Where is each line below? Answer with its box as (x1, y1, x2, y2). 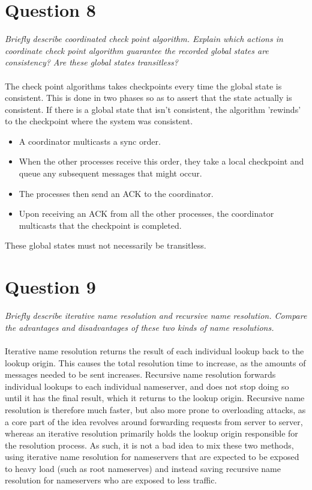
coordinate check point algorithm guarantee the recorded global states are (5, 44, 269, 56)
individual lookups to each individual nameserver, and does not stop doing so (5, 380, 289, 392)
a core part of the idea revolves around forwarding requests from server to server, (5, 415, 303, 428)
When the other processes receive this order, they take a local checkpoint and (19, 155, 304, 168)
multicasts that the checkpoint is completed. (19, 219, 182, 231)
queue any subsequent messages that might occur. (19, 167, 202, 180)
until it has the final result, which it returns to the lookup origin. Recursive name (5, 392, 305, 404)
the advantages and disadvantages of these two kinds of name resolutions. (5, 321, 274, 333)
